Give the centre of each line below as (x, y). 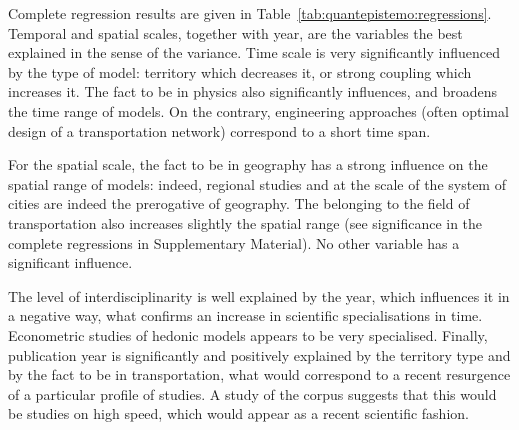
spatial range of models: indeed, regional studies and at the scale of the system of (257, 183)
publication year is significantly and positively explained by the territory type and (259, 354)
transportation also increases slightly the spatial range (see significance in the (245, 222)
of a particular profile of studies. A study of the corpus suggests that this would (252, 393)
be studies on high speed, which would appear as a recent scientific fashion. (238, 413)
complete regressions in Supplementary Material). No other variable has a (234, 242)
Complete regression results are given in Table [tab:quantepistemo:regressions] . (250, 13)
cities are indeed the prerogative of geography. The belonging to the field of (239, 203)
